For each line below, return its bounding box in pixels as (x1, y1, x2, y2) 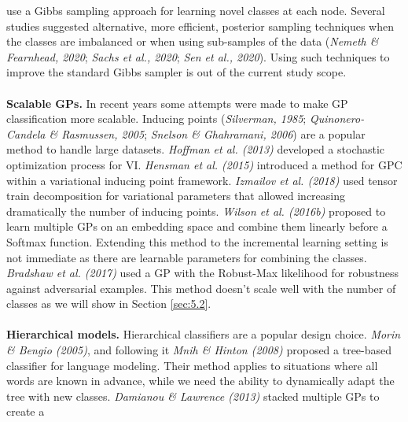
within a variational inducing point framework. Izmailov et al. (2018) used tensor (6, 172, 398, 188)
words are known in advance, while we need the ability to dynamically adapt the (6, 372, 395, 389)
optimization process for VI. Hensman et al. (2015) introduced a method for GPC (6, 156, 402, 172)
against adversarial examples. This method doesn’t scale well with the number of (6, 279, 396, 296)
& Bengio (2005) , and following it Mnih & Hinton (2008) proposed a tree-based (6, 342, 392, 358)
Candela (6, 125, 46, 142)
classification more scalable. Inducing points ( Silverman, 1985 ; (6, 110, 307, 127)
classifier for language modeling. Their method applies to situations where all (6, 357, 378, 373)
